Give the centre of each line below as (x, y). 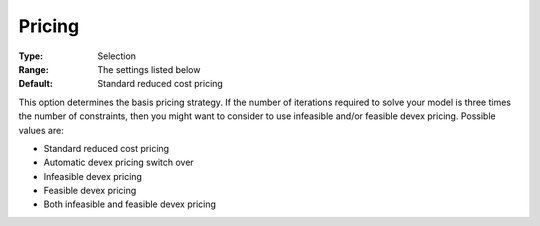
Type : (31, 56)
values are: (41, 130)
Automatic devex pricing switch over (118, 162)
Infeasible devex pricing (92, 176)
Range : (33, 69)
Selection (117, 56)
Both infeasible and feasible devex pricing (130, 204)
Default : (36, 84)
